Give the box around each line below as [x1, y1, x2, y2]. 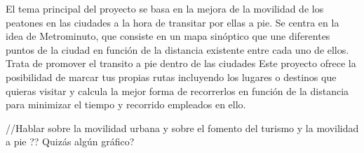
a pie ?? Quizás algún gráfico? [6, 134, 135, 149]
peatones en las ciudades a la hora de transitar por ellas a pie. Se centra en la [6, 15, 339, 29]
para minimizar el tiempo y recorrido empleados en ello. [6, 97, 246, 112]
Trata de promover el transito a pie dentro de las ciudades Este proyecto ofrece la [6, 56, 356, 71]
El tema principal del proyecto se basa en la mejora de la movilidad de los [6, 1, 324, 15]
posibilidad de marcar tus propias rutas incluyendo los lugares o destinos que [6, 69, 337, 84]
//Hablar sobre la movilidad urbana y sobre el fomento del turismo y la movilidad [6, 120, 359, 135]
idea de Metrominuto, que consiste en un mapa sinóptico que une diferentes [6, 29, 330, 43]
